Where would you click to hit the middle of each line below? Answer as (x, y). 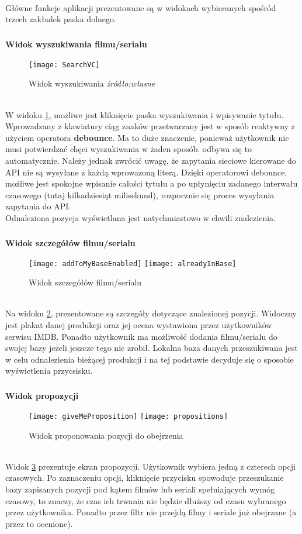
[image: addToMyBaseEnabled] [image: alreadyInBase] (133, 263)
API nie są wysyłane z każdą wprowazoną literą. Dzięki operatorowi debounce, (146, 172)
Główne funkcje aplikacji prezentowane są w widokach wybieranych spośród (141, 7)
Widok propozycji (42, 396)
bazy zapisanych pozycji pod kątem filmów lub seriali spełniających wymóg (140, 489)
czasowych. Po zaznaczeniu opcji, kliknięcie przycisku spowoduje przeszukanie (145, 478)
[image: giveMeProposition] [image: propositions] (129, 416)
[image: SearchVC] (64, 65)
